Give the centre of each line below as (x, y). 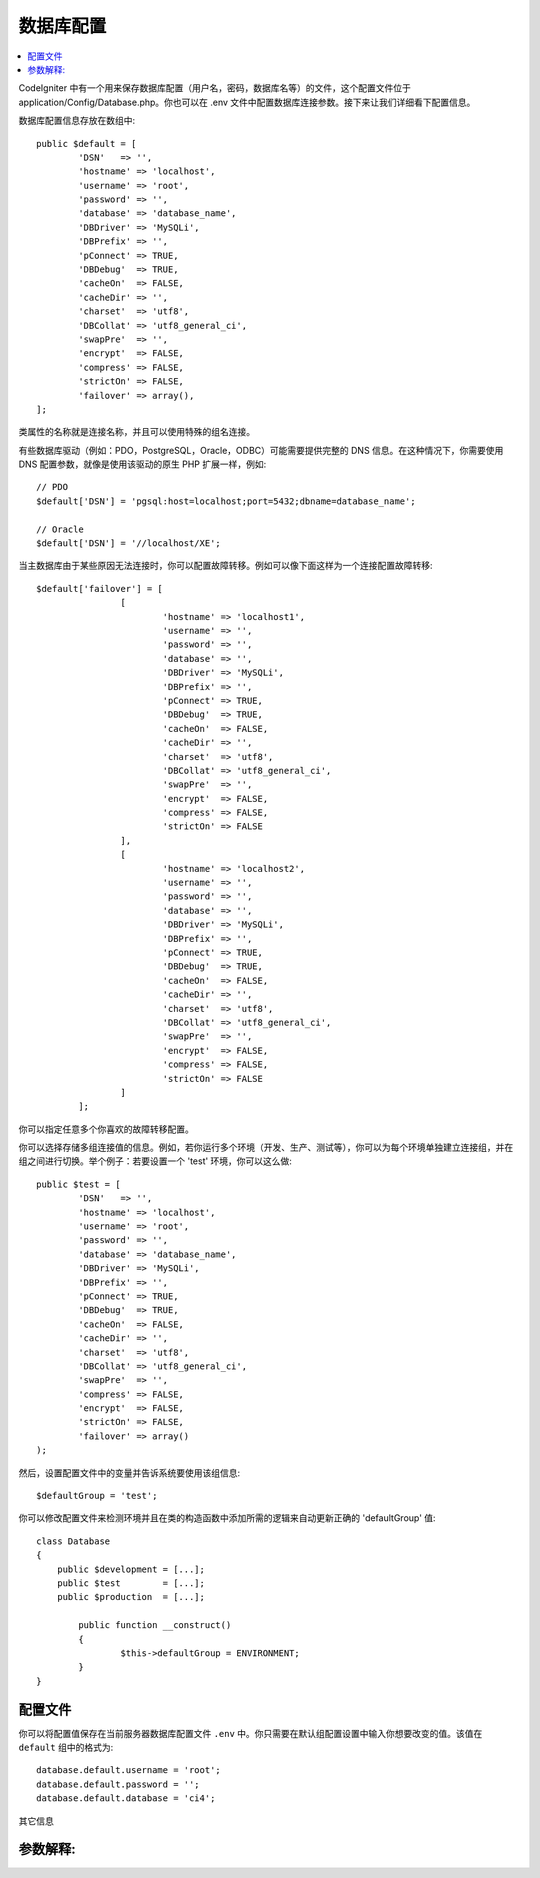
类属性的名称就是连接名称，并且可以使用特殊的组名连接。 (136, 432)
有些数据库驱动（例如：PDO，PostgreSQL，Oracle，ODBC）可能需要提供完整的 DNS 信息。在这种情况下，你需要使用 (261, 450)
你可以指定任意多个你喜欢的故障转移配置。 (106, 1129)
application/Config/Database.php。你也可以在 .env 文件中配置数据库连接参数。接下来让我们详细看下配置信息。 (247, 102)
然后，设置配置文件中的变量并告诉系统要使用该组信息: (129, 1472)
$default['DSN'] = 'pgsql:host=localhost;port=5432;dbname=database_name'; (226, 501)
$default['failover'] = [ (100, 588)
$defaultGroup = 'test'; (97, 1496)
